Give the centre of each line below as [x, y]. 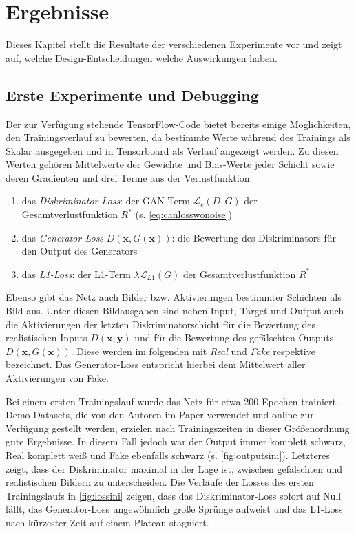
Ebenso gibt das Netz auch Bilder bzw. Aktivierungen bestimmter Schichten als [174, 297]
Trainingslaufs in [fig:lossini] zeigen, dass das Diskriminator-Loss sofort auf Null [174, 495]
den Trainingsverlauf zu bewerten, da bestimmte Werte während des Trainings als [178, 137]
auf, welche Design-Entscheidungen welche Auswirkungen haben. [142, 57]
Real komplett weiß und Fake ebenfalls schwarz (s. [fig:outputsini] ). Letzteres [168, 455]
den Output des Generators [80, 251]
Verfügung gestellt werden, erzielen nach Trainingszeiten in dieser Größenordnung [178, 428]
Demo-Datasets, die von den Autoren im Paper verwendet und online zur [160, 415]
